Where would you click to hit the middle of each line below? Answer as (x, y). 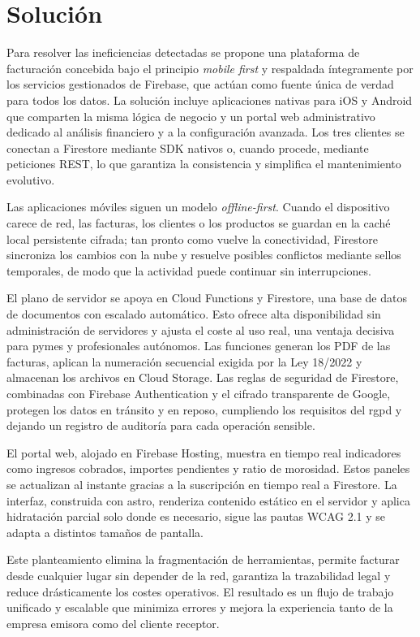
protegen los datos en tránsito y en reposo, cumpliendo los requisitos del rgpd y (204, 409)
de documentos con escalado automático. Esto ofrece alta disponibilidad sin (194, 314)
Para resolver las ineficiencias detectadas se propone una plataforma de (183, 52)
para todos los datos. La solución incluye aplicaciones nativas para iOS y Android (210, 100)
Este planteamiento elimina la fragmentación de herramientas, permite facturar (203, 559)
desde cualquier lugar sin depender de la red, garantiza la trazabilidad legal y (199, 575)
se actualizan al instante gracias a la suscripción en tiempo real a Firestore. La (202, 484)
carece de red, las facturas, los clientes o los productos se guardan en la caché (199, 223)
